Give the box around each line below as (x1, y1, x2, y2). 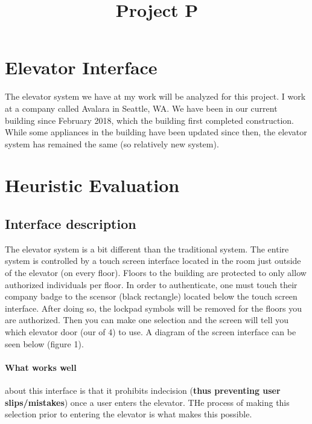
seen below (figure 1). (5, 337, 84, 350)
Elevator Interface (5, 55, 158, 80)
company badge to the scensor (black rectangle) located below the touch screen (5, 290, 298, 303)
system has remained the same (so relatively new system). (5, 137, 219, 150)
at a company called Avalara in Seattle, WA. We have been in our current (5, 101, 278, 114)
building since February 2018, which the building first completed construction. (5, 114, 294, 126)
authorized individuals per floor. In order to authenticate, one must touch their (5, 278, 298, 291)
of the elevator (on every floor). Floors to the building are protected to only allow (5, 266, 307, 279)
